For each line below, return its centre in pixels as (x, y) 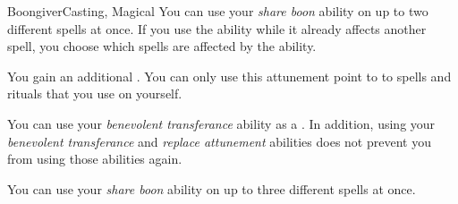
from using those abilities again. (95, 159)
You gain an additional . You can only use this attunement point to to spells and (229, 76)
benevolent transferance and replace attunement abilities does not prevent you (219, 141)
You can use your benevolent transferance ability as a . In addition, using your (221, 123)
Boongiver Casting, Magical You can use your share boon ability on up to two (218, 11)
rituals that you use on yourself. (95, 93)
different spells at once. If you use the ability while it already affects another (217, 28)
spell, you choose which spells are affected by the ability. (162, 46)
